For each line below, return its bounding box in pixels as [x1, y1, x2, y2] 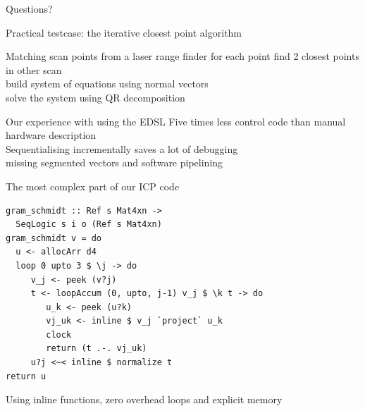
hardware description [6, 128, 97, 142]
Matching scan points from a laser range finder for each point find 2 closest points [6, 49, 359, 63]
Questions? [6, 1, 53, 16]
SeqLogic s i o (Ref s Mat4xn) [16, 219, 162, 230]
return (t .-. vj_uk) [46, 343, 147, 354]
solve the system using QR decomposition [6, 90, 185, 104]
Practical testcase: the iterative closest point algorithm [6, 25, 242, 39]
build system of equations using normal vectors [6, 76, 209, 91]
